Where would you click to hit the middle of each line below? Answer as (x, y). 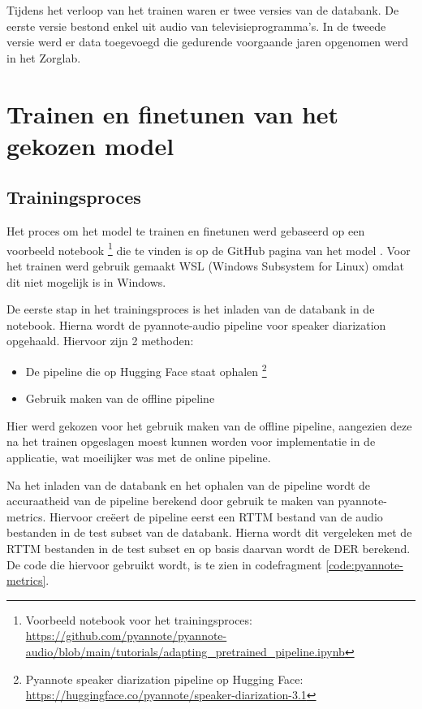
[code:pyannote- (364, 564)
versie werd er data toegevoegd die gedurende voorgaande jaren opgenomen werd (207, 42)
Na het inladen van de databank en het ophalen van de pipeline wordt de (189, 484)
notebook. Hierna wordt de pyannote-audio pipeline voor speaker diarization (196, 324)
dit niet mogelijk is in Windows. (86, 281)
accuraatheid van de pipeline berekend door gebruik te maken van (170, 501)
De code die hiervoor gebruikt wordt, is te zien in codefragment (164, 564)
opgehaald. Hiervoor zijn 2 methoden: (100, 341)
